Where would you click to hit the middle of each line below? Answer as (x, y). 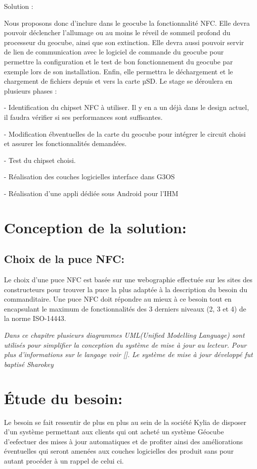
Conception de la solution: (95, 227)
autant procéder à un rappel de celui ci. (64, 460)
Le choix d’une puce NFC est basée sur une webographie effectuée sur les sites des (128, 280)
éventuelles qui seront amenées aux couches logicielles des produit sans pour (119, 451)
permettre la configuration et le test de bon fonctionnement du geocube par (119, 61)
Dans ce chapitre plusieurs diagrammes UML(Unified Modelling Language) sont (124, 335)
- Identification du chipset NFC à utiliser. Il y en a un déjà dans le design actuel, (127, 107)
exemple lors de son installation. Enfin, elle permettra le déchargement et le (119, 71)
